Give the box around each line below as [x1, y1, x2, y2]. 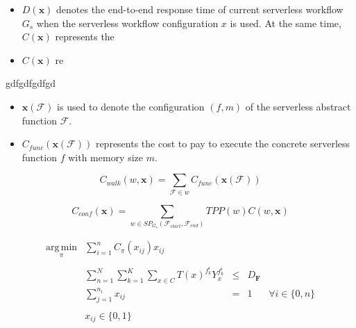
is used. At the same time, [230, 15, 341, 30]
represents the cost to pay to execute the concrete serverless [95, 136, 350, 151]
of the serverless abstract [245, 99, 351, 113]
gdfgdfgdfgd [6, 76, 56, 90]
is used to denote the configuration [57, 99, 205, 113]
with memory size [68, 149, 144, 164]
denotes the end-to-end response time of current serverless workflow [56, 2, 344, 16]
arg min [45, 243, 78, 253]
